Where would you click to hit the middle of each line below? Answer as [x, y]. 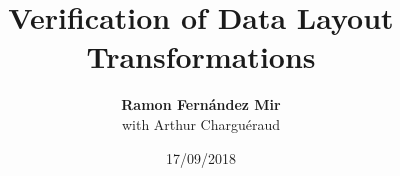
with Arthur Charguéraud [201, 123]
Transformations [201, 56]
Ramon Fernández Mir [201, 104]
